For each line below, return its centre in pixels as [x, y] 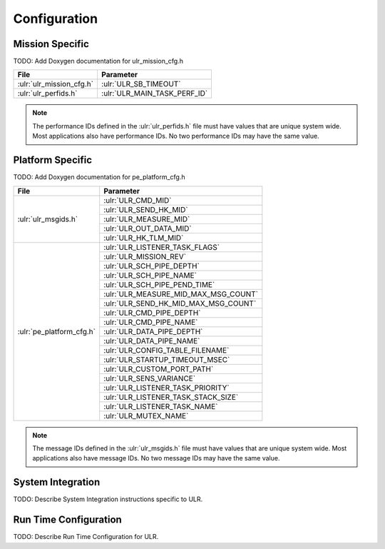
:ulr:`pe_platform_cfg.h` [57, 331]
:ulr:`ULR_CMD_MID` [138, 200]
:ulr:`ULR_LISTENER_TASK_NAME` [161, 406]
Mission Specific [51, 44]
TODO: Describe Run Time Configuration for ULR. [86, 537]
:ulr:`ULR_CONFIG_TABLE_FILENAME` [166, 350]
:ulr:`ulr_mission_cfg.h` [56, 84]
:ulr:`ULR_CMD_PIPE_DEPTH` [152, 313]
